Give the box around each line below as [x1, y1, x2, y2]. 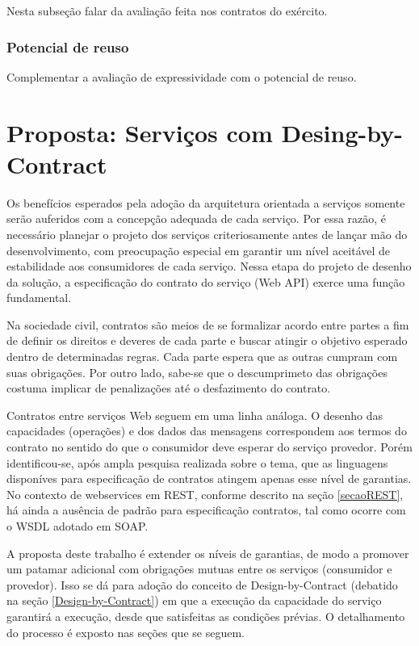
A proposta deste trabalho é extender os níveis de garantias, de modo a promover [6, 544, 409, 561]
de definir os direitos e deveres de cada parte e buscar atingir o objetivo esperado [6, 332, 408, 349]
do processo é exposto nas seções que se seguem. [6, 623, 245, 640]
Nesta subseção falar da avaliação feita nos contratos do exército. [6, 2, 328, 19]
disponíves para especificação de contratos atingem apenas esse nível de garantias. [6, 470, 412, 487]
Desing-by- [281, 115, 403, 149]
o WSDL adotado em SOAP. [6, 518, 149, 534]
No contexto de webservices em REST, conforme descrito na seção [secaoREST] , [6, 485, 404, 502]
